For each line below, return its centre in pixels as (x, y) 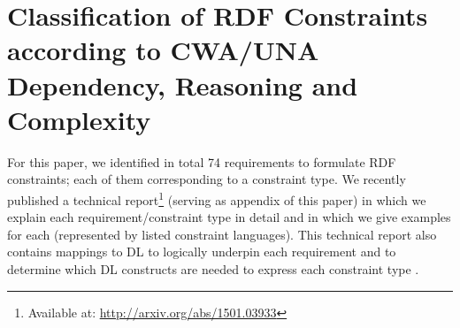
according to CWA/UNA (163, 50)
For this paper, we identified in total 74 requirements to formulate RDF (202, 161)
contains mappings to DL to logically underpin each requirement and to (202, 252)
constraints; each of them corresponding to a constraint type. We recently (207, 179)
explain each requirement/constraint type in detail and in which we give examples (229, 217)
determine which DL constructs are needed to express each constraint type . (213, 268)
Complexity (79, 119)
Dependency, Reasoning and (183, 84)
